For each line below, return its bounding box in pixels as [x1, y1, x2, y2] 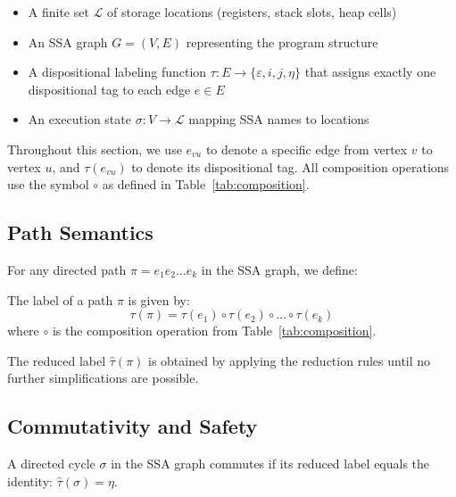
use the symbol [7, 175, 89, 194]
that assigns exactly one [304, 62, 436, 81]
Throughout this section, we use [7, 139, 182, 158]
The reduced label [7, 351, 106, 369]
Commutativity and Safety [7, 412, 258, 440]
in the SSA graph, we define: [201, 260, 358, 278]
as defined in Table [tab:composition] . [102, 175, 310, 194]
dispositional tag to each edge [28, 79, 191, 98]
